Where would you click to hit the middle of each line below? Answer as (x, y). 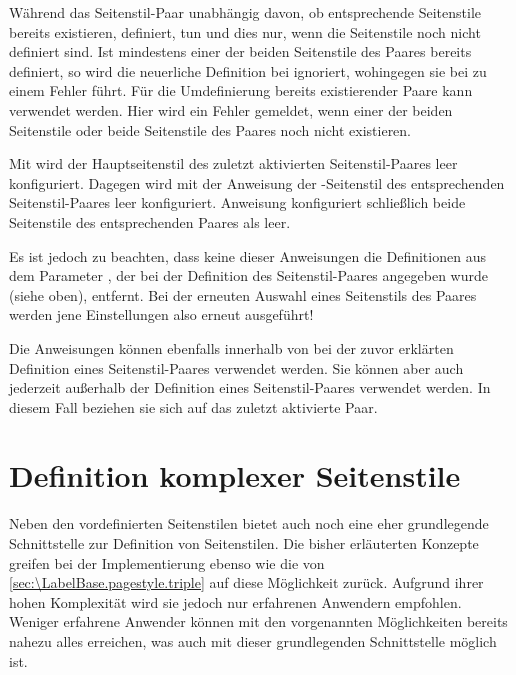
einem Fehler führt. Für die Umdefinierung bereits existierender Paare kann (241, 90)
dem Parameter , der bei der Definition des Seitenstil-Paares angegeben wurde (248, 275)
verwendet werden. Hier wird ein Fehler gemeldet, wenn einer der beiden (231, 109)
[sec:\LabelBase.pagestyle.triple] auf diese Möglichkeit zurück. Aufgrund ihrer (246, 582)
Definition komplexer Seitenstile (235, 475)
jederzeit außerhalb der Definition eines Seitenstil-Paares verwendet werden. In (250, 387)
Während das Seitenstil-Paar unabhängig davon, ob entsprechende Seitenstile (245, 12)
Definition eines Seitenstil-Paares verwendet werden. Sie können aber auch (236, 367)
